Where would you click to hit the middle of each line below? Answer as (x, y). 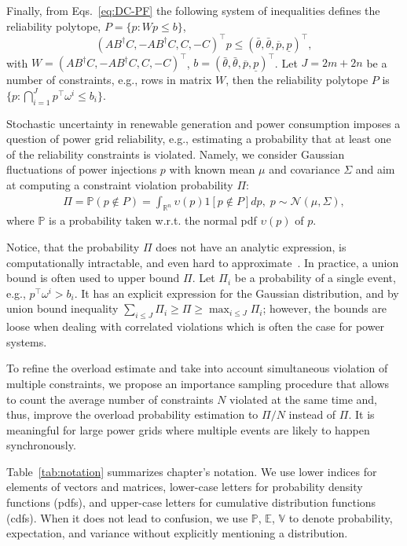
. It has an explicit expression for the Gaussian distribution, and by (236, 293)
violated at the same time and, (304, 399)
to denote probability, (341, 517)
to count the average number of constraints (110, 399)
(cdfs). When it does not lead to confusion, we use (127, 517)
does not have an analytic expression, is (251, 246)
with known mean (212, 169)
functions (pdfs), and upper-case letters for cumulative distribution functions (191, 502)
